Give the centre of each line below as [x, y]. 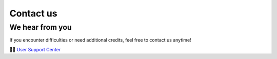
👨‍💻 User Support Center [35, 49]
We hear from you [41, 27]
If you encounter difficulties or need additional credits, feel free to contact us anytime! [101, 40]
